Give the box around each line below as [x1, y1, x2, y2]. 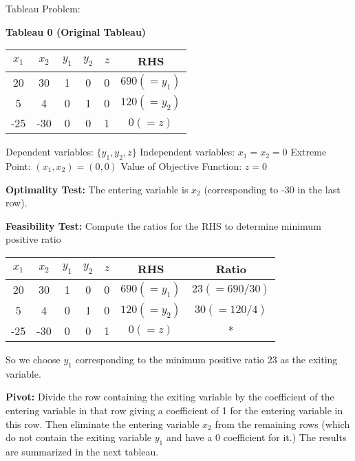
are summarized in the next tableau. [6, 444, 159, 458]
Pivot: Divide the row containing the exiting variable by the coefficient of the [6, 389, 334, 404]
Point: [6, 158, 31, 173]
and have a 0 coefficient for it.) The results [166, 430, 347, 444]
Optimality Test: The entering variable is [6, 182, 189, 196]
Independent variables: [140, 144, 235, 159]
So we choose [6, 352, 61, 366]
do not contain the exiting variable [6, 430, 152, 444]
